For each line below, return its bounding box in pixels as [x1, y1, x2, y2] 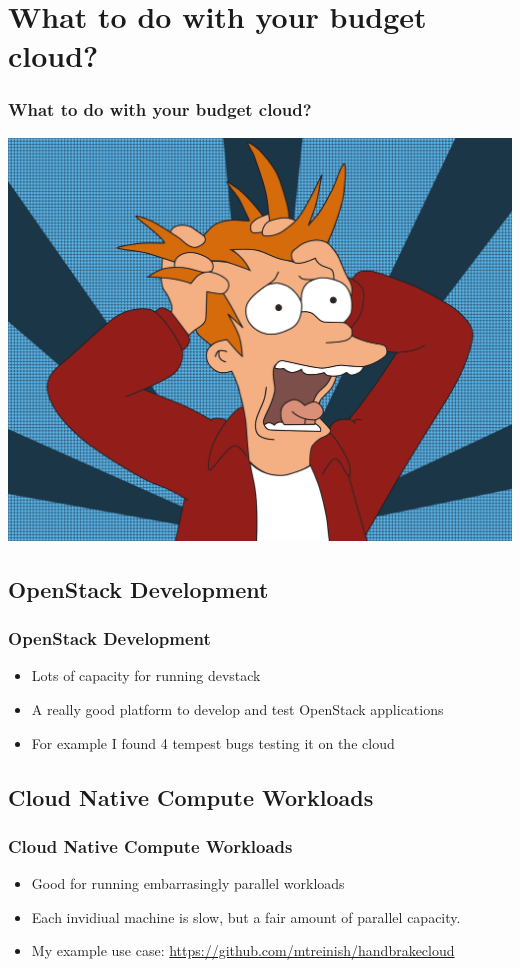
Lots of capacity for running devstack [31, 665, 261, 686]
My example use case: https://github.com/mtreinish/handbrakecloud [31, 940, 455, 961]
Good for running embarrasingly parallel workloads [31, 873, 345, 894]
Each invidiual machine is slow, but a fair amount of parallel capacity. [31, 906, 461, 927]
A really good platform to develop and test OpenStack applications [31, 699, 444, 720]
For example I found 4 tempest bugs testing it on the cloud [31, 732, 395, 753]
